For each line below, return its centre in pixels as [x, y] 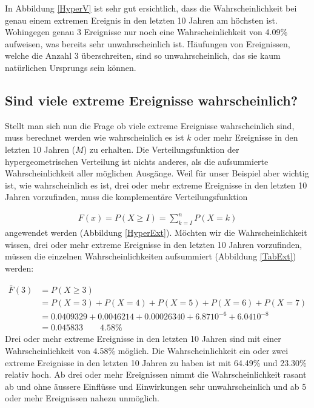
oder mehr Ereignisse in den [246, 137]
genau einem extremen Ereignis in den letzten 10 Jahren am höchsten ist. [141, 20]
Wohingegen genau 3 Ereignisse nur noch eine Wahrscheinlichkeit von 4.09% [146, 32]
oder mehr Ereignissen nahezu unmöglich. [82, 398]
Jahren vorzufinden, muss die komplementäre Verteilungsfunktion [126, 197]
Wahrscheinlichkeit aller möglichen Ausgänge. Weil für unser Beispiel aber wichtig [157, 173]
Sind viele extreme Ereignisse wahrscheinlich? [152, 100]
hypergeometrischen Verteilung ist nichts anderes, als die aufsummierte [137, 161]
